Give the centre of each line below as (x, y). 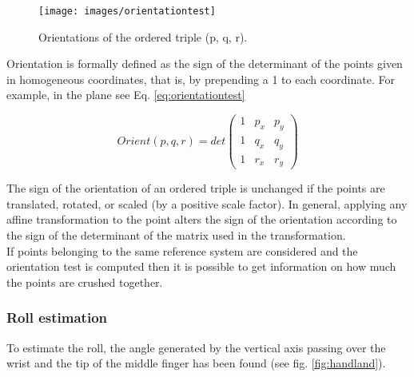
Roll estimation (57, 317)
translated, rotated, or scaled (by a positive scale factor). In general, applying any (207, 203)
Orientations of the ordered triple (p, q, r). (143, 36)
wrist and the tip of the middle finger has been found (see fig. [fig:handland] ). (196, 363)
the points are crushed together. (85, 282)
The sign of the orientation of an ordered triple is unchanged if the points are (196, 188)
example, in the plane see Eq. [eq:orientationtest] (126, 95)
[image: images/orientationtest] (127, 11)
